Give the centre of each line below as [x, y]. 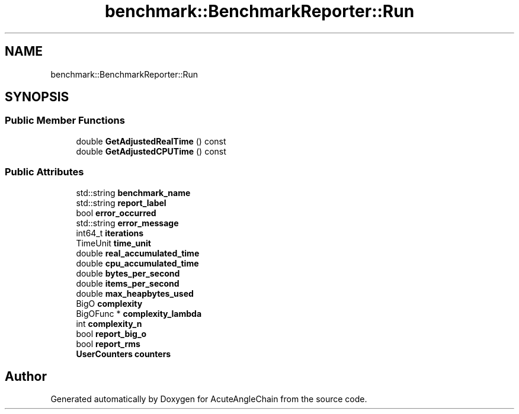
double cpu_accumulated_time [137, 263]
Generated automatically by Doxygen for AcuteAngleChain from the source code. [209, 399]
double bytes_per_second [128, 273]
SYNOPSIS [37, 97]
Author [26, 376]
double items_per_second [128, 283]
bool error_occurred [116, 213]
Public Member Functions [65, 121]
